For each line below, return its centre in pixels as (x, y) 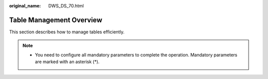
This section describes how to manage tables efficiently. (67, 32)
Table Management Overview (56, 20)
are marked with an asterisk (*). (67, 62)
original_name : (25, 6)
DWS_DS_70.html (66, 6)
